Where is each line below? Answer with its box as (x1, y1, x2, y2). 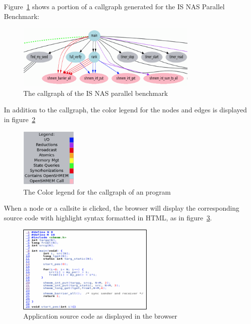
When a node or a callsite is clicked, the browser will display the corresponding (4, 203, 239, 213)
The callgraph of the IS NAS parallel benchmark (23, 88, 168, 98)
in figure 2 (4, 114, 35, 124)
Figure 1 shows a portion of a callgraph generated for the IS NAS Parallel (4, 1, 225, 11)
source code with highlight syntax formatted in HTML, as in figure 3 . (4, 213, 212, 223)
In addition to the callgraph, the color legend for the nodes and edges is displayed (4, 105, 247, 115)
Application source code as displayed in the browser (23, 311, 177, 321)
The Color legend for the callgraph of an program (23, 186, 171, 197)
